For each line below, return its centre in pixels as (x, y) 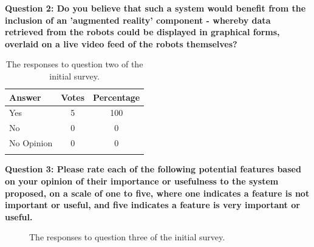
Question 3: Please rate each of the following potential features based (153, 169)
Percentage (117, 97)
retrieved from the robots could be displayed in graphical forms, (142, 32)
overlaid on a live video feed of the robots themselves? (121, 43)
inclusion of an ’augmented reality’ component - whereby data (138, 20)
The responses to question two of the (74, 64)
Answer (25, 97)
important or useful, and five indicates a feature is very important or (152, 205)
